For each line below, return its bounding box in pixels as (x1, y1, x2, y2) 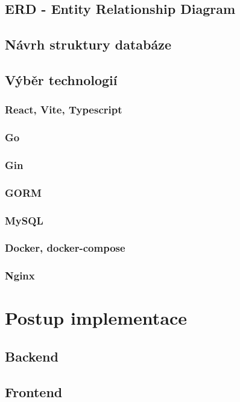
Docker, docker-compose (5, 240, 125, 255)
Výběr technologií (5, 70, 118, 89)
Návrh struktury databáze (5, 35, 171, 54)
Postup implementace (5, 305, 188, 330)
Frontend (5, 382, 63, 401)
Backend (5, 347, 58, 366)
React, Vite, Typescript (5, 102, 122, 117)
